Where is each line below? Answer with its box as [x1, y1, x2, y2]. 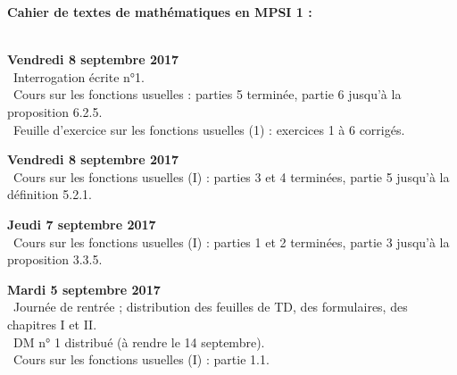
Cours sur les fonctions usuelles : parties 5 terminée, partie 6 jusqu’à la [12, 85, 402, 104]
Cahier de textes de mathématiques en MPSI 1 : [7, 3, 312, 21]
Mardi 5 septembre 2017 [7, 279, 161, 298]
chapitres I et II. [7, 314, 97, 333]
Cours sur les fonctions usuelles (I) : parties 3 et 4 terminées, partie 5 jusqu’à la [12, 167, 450, 186]
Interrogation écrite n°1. [12, 67, 145, 86]
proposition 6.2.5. [7, 102, 103, 121]
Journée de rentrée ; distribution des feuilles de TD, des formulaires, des [12, 297, 408, 316]
